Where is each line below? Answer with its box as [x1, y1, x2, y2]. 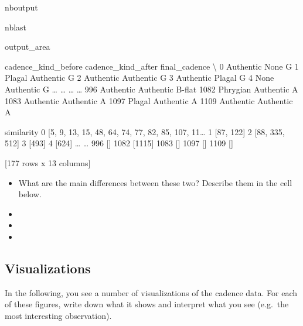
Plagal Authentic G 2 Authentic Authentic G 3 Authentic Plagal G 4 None [5, 71, 274, 84]
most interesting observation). [5, 309, 112, 321]
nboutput [5, 1, 38, 13]
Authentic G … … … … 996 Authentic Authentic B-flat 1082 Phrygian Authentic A [5, 83, 298, 95]
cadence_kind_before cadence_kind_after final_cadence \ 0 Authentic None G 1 [5, 60, 299, 72]
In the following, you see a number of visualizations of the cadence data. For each [5, 286, 298, 298]
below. [18, 188, 42, 200]
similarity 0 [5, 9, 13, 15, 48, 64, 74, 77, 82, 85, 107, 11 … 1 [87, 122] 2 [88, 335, [5, 125, 285, 138]
